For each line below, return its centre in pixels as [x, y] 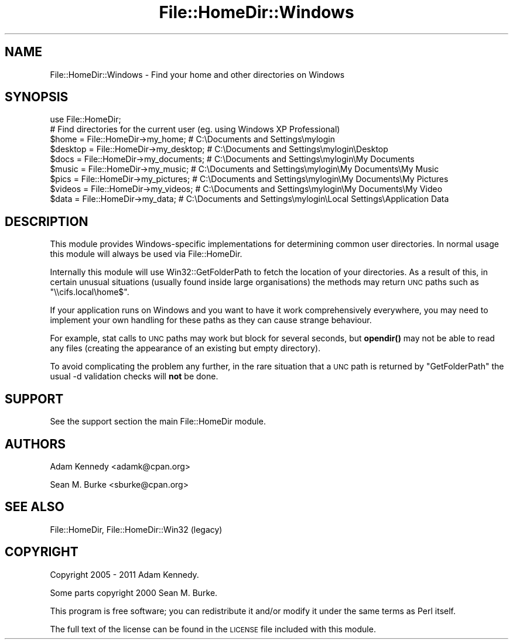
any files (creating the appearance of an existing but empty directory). [185, 348]
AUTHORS [35, 444]
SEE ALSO [35, 507]
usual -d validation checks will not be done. [134, 376]
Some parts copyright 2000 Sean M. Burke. [134, 592]
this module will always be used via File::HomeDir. [146, 254]
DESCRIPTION [47, 221]
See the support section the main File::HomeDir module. [158, 422]
